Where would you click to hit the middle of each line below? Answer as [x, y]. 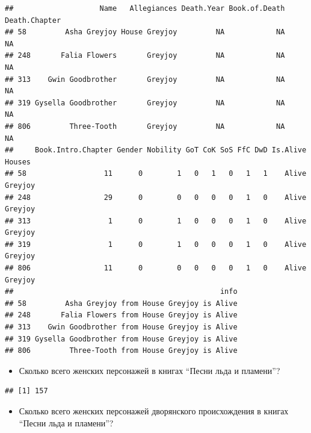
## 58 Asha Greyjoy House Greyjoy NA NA [145, 32]
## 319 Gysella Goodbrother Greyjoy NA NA [145, 103]
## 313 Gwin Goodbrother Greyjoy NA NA [145, 79]
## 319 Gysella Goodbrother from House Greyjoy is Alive [121, 339]
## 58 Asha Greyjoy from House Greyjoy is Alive [121, 303]
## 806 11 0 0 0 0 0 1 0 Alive [156, 268]
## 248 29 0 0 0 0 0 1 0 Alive [156, 197]
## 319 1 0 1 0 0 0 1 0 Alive [156, 244]
